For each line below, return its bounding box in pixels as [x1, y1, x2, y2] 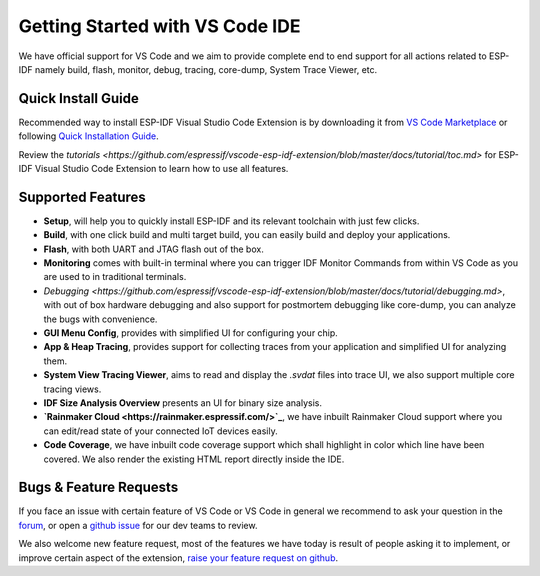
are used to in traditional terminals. [43, 271, 187, 283]
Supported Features [18, 188, 147, 205]
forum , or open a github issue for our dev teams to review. [18, 519, 258, 531]
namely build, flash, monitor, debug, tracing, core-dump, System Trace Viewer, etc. [35, 63, 378, 75]
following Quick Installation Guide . [18, 130, 159, 142]
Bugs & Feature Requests [18, 479, 179, 496]
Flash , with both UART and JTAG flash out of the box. [43, 243, 264, 255]
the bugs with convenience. [43, 313, 158, 325]
